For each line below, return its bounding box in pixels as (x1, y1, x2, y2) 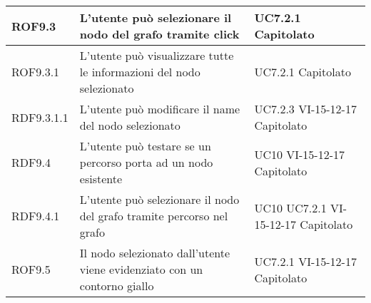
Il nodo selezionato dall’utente (79, 245, 230, 261)
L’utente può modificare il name (79, 101, 240, 117)
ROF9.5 (11, 261, 51, 277)
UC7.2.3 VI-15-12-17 (254, 101, 357, 117)
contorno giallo (79, 277, 154, 294)
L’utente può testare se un (79, 138, 211, 154)
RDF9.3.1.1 (11, 108, 68, 125)
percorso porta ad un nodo (79, 154, 213, 170)
